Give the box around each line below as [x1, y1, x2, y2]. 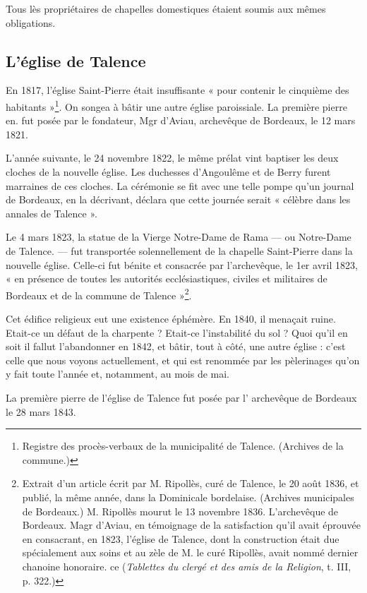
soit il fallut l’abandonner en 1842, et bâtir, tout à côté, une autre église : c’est [6, 339, 346, 354]
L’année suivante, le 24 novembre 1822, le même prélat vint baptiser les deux [6, 150, 339, 165]
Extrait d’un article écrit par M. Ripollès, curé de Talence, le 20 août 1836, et [22, 476, 359, 491]
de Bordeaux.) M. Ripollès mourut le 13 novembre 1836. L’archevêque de [22, 503, 339, 518]
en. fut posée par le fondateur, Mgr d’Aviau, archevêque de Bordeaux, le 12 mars [6, 113, 356, 128]
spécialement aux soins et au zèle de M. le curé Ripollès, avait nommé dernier [22, 545, 359, 560]
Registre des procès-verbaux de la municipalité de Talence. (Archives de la [22, 438, 344, 453]
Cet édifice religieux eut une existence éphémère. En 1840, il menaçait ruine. [6, 311, 336, 326]
